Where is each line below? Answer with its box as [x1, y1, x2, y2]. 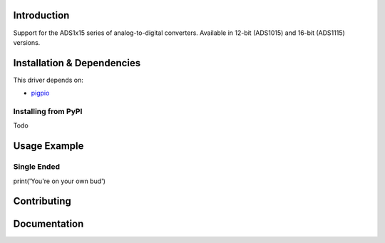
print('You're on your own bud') [13, 177, 106, 185]
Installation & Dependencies [13, 57, 141, 69]
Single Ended [13, 162, 61, 172]
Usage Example [13, 140, 84, 152]
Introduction [13, 9, 70, 21]
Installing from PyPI [13, 106, 83, 116]
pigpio [31, 89, 50, 98]
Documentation [13, 218, 84, 230]
